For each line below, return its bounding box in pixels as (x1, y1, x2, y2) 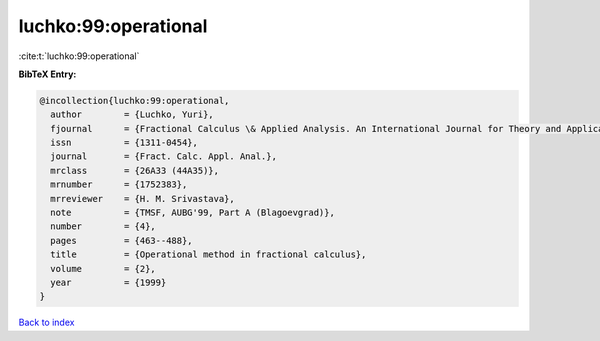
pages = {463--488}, (50, 235, 194, 246)
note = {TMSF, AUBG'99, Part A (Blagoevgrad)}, (50, 207, 335, 219)
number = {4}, (50, 221, 157, 232)
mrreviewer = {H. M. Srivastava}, (50, 193, 235, 204)
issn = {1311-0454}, (50, 137, 199, 149)
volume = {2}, (50, 263, 157, 274)
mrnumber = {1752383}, (50, 179, 188, 190)
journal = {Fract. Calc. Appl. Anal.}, (50, 151, 277, 162)
